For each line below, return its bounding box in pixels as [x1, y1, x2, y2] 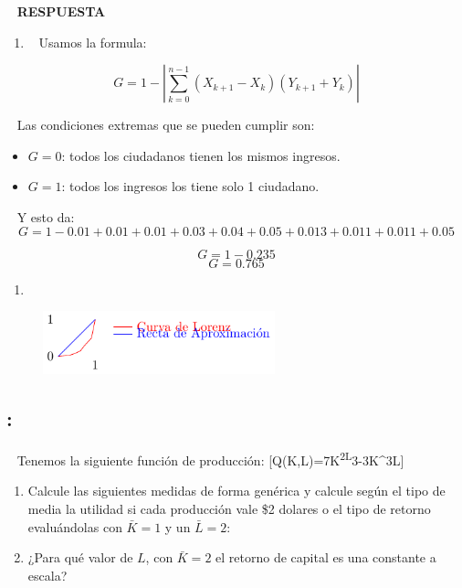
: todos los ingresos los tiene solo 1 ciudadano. [61, 176, 320, 196]
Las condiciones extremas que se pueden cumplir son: [16, 115, 315, 134]
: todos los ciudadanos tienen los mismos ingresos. [61, 145, 341, 165]
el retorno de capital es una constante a [215, 548, 436, 567]
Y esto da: [16, 207, 75, 226]
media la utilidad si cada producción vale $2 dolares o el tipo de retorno [27, 499, 431, 519]
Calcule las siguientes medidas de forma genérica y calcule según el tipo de [27, 481, 446, 500]
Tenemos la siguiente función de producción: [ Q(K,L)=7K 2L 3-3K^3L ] [16, 448, 404, 469]
